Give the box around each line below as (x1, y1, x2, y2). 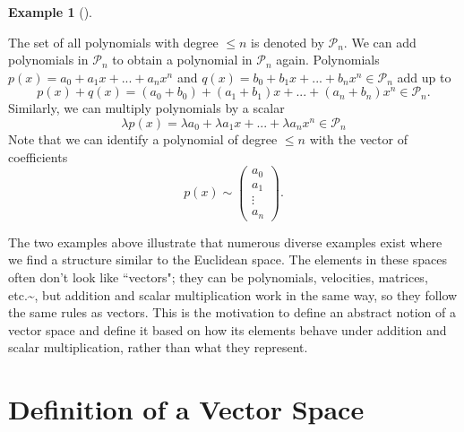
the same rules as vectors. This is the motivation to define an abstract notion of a (8, 303, 456, 322)
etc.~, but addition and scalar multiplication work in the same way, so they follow (8, 285, 458, 304)
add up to (397, 67, 451, 86)
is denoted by (251, 32, 324, 51)
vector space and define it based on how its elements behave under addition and (8, 320, 447, 339)
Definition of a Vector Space (8, 391, 365, 428)
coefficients (8, 147, 68, 166)
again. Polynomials (276, 50, 380, 69)
